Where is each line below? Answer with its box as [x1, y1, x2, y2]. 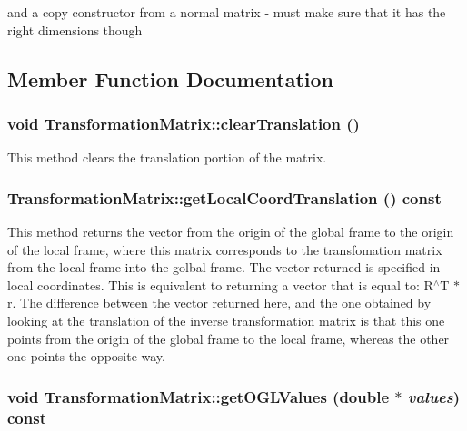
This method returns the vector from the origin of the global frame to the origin [7, 222, 454, 240]
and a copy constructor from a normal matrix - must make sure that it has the [7, 3, 446, 21]
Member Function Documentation [7, 64, 334, 93]
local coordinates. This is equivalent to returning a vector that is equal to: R [7, 275, 433, 294]
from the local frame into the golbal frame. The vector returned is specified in [7, 258, 441, 277]
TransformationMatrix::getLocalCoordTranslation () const [7, 186, 442, 209]
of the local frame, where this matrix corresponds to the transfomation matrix [7, 240, 442, 259]
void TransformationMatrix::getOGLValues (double [7, 385, 390, 407]
